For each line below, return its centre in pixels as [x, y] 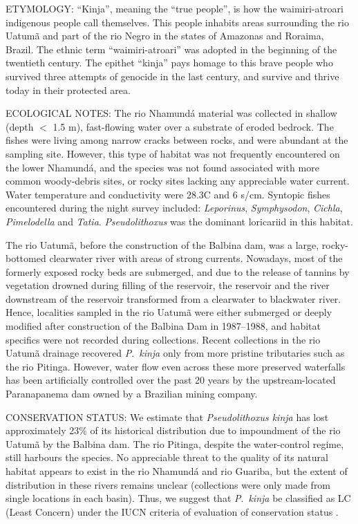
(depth [20, 126]
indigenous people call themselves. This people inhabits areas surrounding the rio [177, 22]
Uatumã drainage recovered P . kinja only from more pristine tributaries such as [175, 353]
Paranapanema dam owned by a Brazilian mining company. [132, 394]
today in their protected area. [68, 90]
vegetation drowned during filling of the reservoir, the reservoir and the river [168, 285]
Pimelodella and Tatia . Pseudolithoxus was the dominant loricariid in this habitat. [179, 221]
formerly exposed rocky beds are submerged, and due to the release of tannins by [178, 271]
